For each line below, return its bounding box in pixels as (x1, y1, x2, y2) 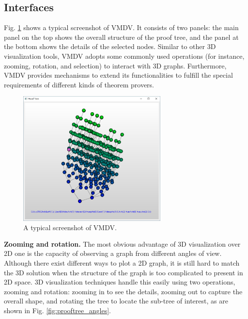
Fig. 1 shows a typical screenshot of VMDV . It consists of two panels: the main (4, 22, 239, 33)
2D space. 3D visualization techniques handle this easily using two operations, (4, 277, 235, 287)
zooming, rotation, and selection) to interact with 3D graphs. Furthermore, (4, 60, 227, 70)
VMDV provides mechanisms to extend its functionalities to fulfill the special (4, 70, 233, 80)
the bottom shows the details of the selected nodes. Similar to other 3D (4, 41, 216, 51)
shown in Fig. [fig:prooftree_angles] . (4, 305, 111, 316)
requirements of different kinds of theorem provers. (4, 79, 155, 89)
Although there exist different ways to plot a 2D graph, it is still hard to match (4, 258, 240, 268)
